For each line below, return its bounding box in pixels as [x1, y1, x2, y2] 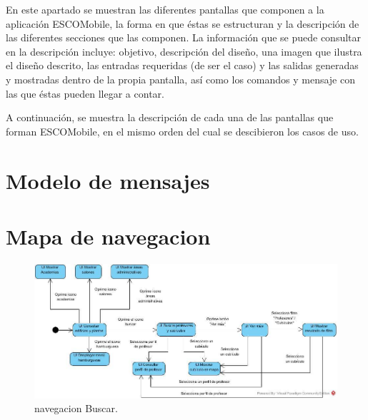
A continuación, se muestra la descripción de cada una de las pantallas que [6, 110, 334, 125]
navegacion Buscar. [34, 401, 118, 416]
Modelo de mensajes [6, 165, 210, 195]
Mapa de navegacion [6, 221, 211, 250]
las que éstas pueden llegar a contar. [6, 86, 164, 101]
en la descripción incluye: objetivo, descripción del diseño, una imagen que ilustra [6, 43, 362, 58]
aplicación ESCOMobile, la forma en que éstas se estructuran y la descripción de [6, 16, 359, 31]
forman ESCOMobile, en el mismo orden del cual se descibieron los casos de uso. [6, 123, 359, 138]
